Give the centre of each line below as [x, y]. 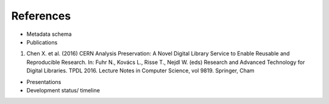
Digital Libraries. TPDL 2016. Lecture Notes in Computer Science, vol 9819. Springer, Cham [140, 71]
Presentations [44, 81]
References [41, 16]
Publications [42, 42]
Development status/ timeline [63, 90]
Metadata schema [49, 34]
